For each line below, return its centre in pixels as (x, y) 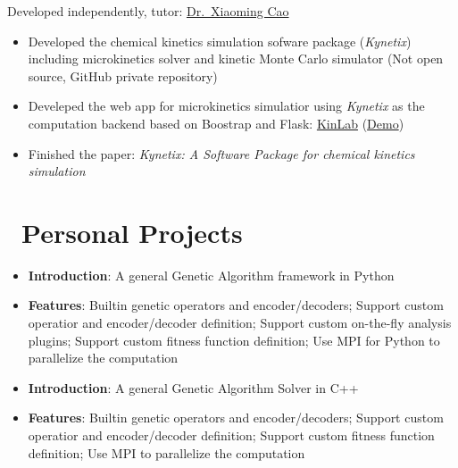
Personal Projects (132, 232)
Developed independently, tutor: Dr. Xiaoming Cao (148, 11)
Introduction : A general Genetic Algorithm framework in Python (211, 275)
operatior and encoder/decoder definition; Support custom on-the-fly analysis (240, 323)
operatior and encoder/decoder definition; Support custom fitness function (231, 435)
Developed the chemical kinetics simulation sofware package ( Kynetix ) (220, 41)
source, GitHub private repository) (123, 75)
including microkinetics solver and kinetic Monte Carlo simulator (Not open (236, 58)
